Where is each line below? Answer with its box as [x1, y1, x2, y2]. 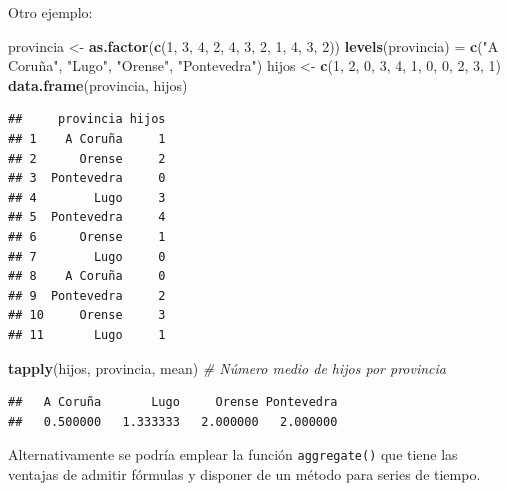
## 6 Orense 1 [8, 229, 166, 244]
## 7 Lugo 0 [8, 249, 166, 264]
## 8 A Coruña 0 [8, 269, 166, 284]
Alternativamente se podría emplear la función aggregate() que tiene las [8, 444, 458, 465]
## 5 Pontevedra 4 [8, 210, 166, 225]
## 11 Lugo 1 [8, 327, 166, 342]
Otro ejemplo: [8, 2, 93, 22]
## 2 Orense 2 [8, 151, 166, 166]
